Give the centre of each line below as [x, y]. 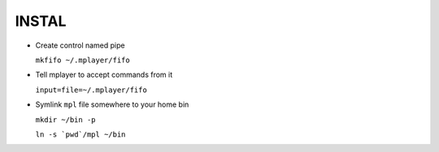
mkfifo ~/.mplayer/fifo [83, 60]
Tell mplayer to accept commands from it [104, 75]
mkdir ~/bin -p [66, 120]
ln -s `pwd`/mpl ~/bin [80, 134]
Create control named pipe [80, 45]
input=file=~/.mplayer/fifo [91, 90]
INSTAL [41, 21]
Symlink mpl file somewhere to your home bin [112, 104]
